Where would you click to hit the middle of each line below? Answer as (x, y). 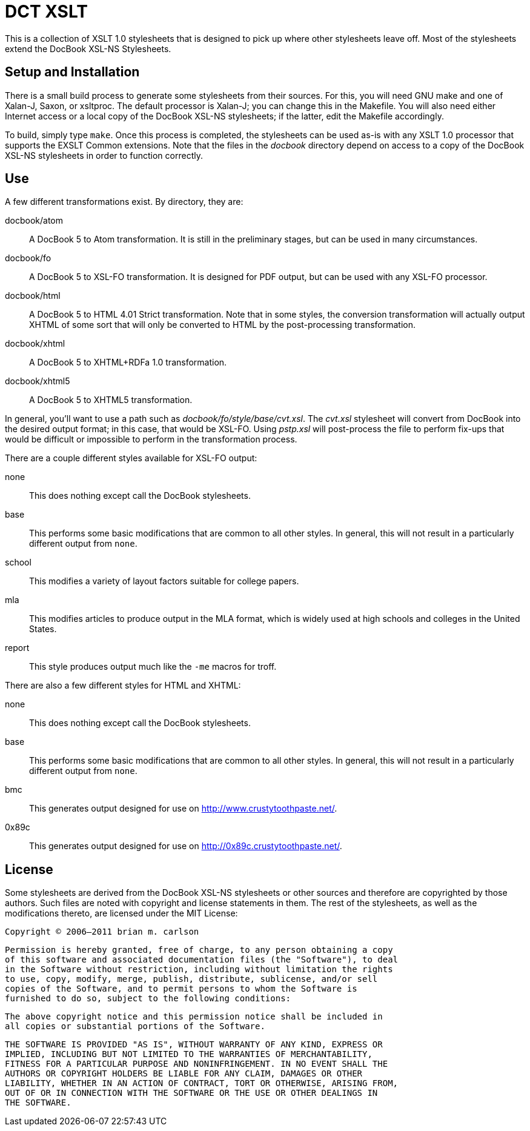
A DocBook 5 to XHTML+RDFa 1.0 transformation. (128, 362)
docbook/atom (34, 221)
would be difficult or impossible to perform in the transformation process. (151, 439)
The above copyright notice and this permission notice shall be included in (194, 1017)
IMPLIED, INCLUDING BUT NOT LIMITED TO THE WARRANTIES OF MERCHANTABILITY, (189, 1054)
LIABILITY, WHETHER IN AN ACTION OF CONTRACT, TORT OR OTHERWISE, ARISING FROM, (202, 1083)
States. (43, 629)
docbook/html (33, 296)
